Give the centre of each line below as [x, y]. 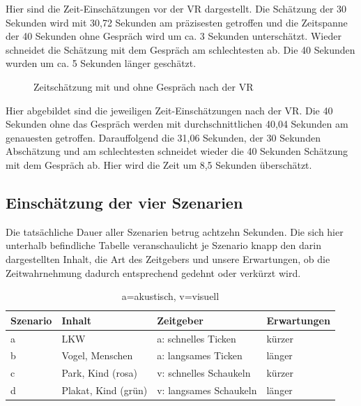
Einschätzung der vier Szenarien [124, 202]
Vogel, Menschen [97, 355]
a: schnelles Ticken [197, 338]
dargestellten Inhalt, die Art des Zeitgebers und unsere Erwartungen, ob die [168, 258]
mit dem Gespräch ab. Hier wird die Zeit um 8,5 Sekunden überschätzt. [159, 164]
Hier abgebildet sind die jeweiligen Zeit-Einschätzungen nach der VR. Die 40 [169, 110]
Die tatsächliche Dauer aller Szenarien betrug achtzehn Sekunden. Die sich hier [175, 231]
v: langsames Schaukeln [207, 390]
